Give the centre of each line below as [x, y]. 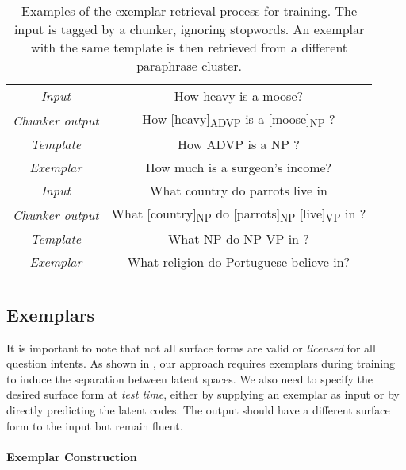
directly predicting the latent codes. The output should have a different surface [198, 409]
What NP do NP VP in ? [238, 239]
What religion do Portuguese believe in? [239, 262]
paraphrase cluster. [189, 65]
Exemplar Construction [72, 456]
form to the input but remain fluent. [95, 425]
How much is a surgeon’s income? [239, 168]
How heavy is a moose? [239, 96]
